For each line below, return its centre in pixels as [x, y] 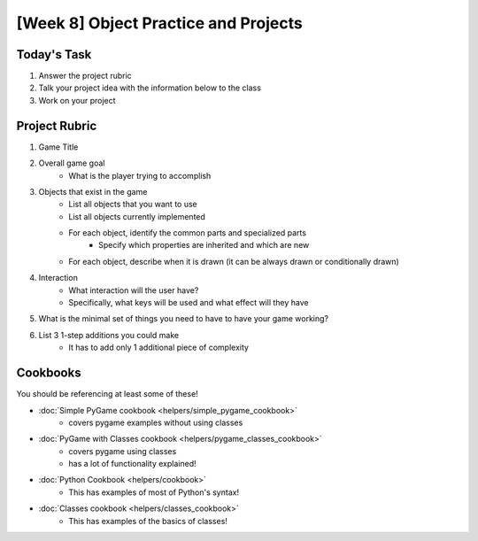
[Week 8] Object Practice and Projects [159, 23]
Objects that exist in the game [93, 191]
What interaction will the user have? [134, 290]
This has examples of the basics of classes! [148, 521]
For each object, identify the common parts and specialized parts [188, 233]
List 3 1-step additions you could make [109, 335]
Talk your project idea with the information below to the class [150, 88]
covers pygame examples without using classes [156, 422]
